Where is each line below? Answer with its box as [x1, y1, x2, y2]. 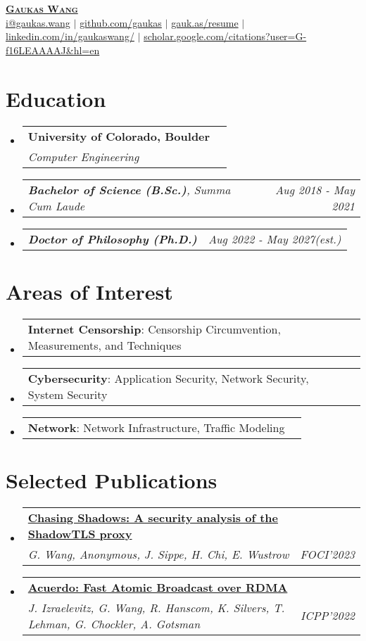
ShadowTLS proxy [27, 525, 132, 542]
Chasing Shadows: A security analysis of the [27, 509, 279, 526]
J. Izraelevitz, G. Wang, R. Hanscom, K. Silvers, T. [27, 599, 285, 616]
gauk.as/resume [171, 15, 239, 30]
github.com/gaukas [80, 15, 162, 30]
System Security [27, 386, 108, 402]
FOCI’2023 [300, 545, 355, 562]
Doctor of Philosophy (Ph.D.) [27, 230, 197, 247]
